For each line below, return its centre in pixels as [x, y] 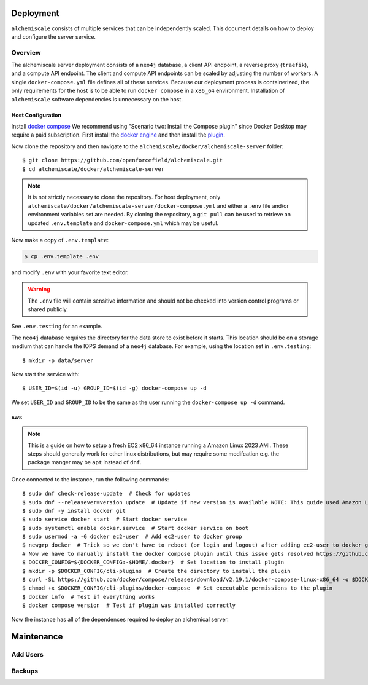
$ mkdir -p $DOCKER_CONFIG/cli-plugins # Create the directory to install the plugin [156, 571]
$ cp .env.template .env [62, 256]
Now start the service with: [45, 374]
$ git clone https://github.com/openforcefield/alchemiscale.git [123, 160]
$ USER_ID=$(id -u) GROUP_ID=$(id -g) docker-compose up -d [114, 388]
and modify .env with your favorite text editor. [70, 272]
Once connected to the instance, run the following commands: [90, 479]
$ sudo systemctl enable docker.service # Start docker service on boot [136, 528]
